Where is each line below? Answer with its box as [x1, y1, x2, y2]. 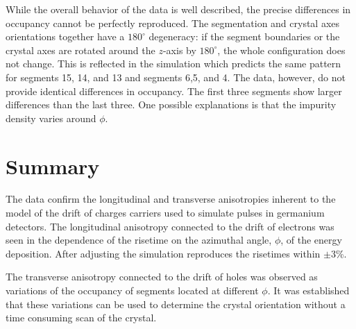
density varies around [6, 110, 96, 125]
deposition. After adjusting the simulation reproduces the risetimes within [6, 246, 321, 260]
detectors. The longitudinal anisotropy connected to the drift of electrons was [6, 219, 334, 233]
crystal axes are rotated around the [6, 42, 155, 57]
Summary [6, 151, 100, 180]
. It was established [267, 283, 350, 298]
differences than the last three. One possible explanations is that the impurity [6, 97, 337, 112]
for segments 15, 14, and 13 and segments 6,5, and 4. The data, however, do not [6, 69, 346, 84]
